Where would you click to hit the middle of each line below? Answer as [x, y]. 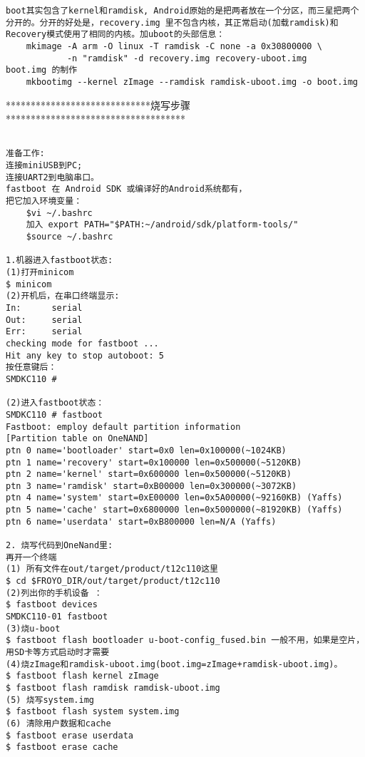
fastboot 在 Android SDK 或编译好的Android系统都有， [127, 189]
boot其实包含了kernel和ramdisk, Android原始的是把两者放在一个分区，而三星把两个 [182, 11]
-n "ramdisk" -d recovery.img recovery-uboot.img [187, 58]
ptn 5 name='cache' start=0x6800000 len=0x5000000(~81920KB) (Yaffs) [174, 510]
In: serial [44, 308]
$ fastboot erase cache [62, 747]
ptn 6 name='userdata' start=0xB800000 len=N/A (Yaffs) [141, 521]
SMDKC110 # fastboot [55, 414]
